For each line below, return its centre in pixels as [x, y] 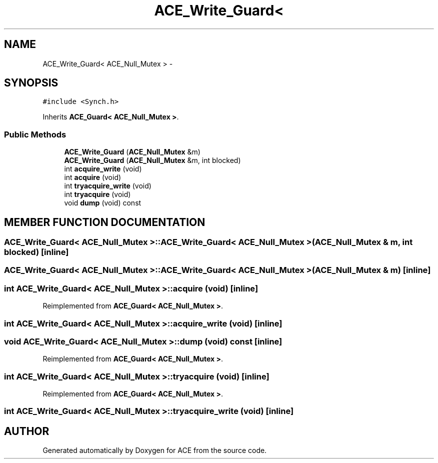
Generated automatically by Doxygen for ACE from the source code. [155, 450]
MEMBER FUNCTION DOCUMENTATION [105, 222]
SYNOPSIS [31, 83]
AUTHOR [27, 431]
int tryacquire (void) [97, 194]
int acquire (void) [93, 177]
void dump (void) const [103, 203]
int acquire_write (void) [103, 169]
